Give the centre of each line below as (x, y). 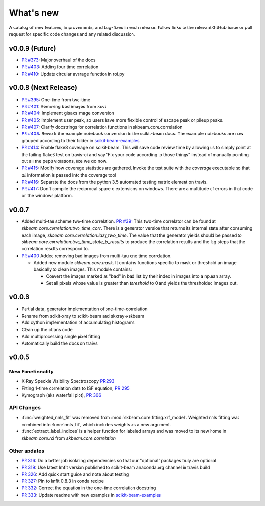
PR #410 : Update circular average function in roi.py (73, 74)
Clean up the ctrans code (47, 329)
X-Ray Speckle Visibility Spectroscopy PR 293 (68, 381)
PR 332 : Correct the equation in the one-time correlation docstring (89, 488)
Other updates (27, 451)
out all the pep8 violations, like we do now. (64, 161)
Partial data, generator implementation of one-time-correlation (84, 309)
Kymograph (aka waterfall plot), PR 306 (61, 395)
